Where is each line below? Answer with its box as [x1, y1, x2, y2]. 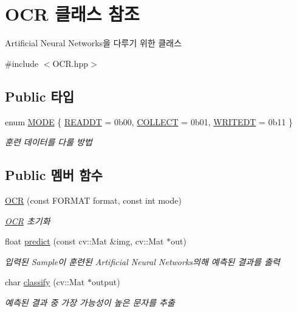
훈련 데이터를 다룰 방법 [5, 136, 92, 148]
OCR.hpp [52, 57, 89, 69]
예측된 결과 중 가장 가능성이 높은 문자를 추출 [5, 296, 175, 308]
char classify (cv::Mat [5, 276, 85, 288]
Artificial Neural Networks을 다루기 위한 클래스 [5, 36, 182, 49]
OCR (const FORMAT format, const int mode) [5, 193, 182, 206]
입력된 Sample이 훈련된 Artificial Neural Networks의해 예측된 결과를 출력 [5, 255, 280, 268]
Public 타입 [5, 86, 75, 105]
